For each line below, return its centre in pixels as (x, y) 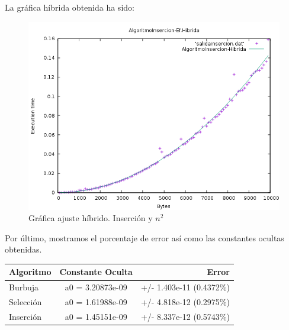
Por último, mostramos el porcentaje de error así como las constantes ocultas (144, 237)
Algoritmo (30, 272)
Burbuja (24, 287)
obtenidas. (23, 249)
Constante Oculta (96, 272)
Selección (25, 302)
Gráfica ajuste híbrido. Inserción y (91, 218)
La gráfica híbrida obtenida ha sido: (70, 7)
